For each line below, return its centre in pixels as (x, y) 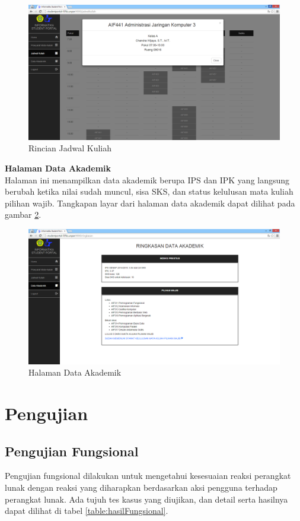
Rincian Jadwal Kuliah (70, 148)
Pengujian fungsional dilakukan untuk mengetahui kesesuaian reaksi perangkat (148, 476)
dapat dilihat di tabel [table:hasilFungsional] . (87, 511)
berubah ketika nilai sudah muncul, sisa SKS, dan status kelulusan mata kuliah (149, 191)
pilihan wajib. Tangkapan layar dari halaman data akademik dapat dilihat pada (150, 203)
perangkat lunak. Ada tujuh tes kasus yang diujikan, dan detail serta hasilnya (146, 499)
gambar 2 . (23, 215)
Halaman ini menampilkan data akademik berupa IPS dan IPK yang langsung (147, 180)
